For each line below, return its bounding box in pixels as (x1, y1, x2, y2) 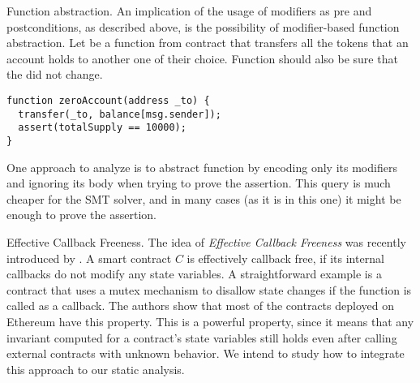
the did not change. (6, 66, 103, 83)
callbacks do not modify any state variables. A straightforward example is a (6, 265, 382, 282)
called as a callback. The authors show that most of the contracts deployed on (6, 297, 394, 314)
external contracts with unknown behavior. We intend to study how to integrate (6, 345, 405, 362)
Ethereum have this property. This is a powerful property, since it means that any (6, 312, 414, 329)
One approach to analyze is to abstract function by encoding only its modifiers (6, 158, 397, 175)
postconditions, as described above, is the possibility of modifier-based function (6, 18, 400, 35)
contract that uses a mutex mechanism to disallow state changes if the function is (6, 281, 412, 298)
